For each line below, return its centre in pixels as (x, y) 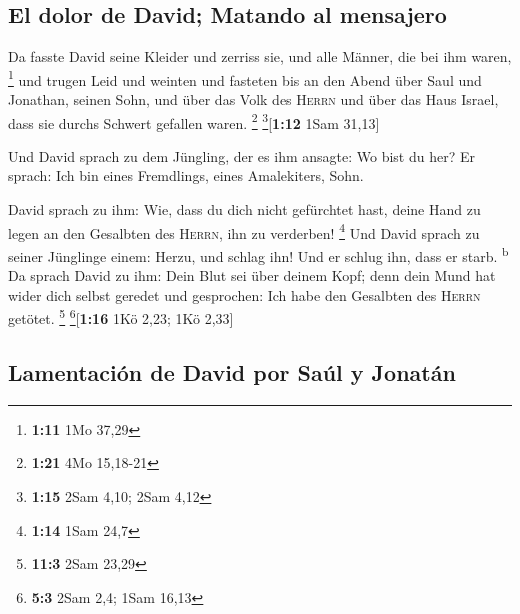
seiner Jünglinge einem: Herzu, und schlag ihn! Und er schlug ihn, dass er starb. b (258, 254)
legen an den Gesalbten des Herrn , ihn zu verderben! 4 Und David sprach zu (244, 231)
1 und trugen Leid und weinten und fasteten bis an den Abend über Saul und (245, 78)
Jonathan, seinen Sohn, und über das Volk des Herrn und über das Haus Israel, (253, 99)
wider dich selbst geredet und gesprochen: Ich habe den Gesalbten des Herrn (244, 294)
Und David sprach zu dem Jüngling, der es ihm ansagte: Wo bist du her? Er (241, 155)
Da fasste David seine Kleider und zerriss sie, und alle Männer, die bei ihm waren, (260, 56)
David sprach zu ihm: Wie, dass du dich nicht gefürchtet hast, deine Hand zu (244, 209)
